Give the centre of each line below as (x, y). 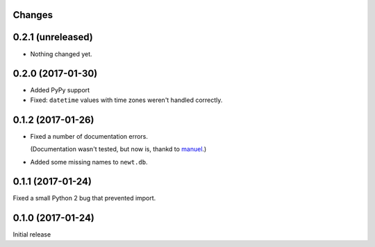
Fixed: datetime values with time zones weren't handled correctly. (126, 100)
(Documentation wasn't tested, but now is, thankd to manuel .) (118, 149)
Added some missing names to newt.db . (89, 162)
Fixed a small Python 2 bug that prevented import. (84, 198)
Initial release (32, 235)
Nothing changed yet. (61, 54)
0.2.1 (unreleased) (53, 37)
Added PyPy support (60, 90)
